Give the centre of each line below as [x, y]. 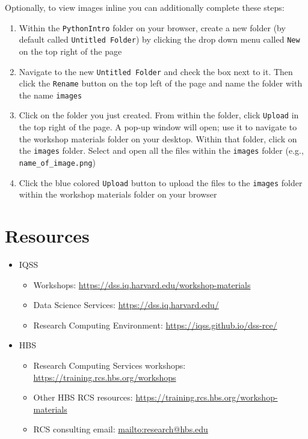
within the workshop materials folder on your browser [118, 194]
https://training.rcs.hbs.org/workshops [105, 377]
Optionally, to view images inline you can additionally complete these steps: [145, 7]
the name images [51, 95]
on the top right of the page [70, 51]
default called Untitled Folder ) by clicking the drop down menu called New [159, 39]
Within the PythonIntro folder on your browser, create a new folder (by [152, 27]
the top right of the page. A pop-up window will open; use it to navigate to [158, 127]
